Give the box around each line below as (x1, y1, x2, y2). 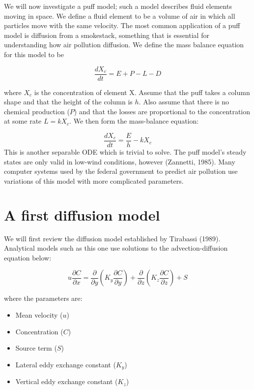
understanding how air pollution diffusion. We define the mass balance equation (4, 39, 244, 50)
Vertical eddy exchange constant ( (15, 376, 118, 387)
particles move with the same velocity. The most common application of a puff (4, 20, 240, 31)
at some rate (4, 116, 42, 126)
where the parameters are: (4, 293, 83, 303)
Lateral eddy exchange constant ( (15, 359, 116, 369)
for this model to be (4, 49, 64, 59)
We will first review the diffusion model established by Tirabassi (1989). (4, 233, 221, 243)
